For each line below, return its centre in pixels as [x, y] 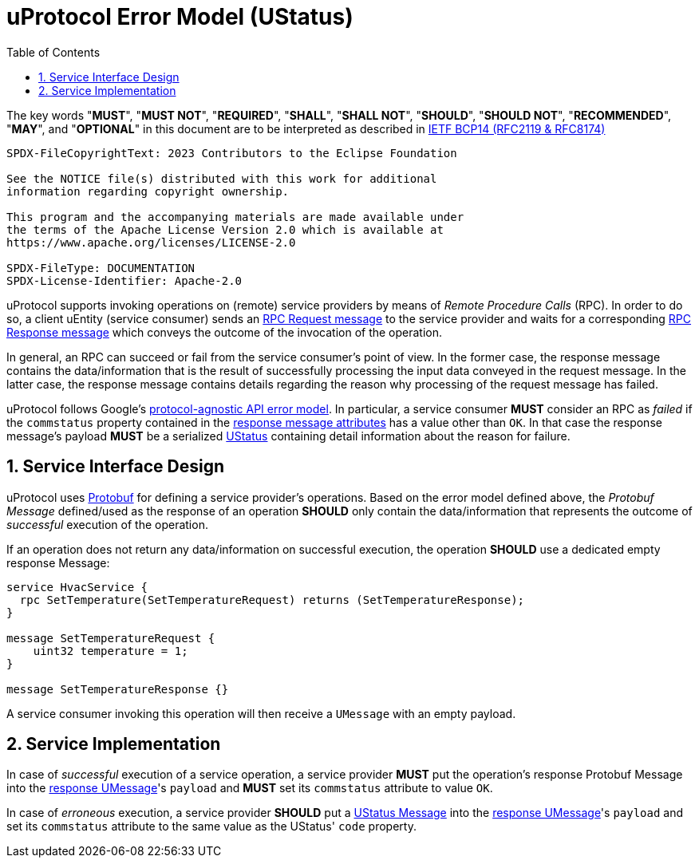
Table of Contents [53, 52]
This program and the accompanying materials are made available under [235, 217]
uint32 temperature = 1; [111, 651]
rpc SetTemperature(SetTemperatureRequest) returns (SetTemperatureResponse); [272, 600]
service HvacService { [77, 587]
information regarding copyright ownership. [148, 191]
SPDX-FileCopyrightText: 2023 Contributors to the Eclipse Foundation [232, 153]
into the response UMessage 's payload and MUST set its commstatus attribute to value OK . [250, 788]
